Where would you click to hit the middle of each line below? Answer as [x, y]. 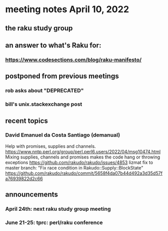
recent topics [27, 121]
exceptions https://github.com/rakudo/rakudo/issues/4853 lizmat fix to [79, 162]
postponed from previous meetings [62, 76]
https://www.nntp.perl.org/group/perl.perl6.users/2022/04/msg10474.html [83, 151]
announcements [32, 195]
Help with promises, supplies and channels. [51, 146]
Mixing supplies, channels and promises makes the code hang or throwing [83, 157]
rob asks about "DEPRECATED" [45, 91]
